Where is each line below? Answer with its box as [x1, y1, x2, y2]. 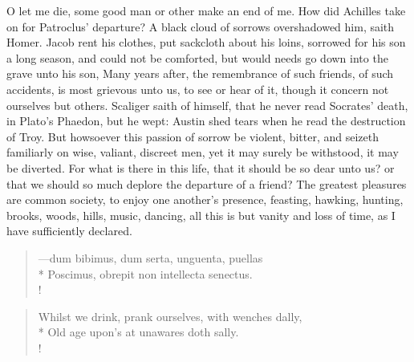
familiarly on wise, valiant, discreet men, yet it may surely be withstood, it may [6, 144, 399, 161]
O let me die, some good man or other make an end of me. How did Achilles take [6, 2, 406, 18]
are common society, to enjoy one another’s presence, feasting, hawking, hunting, [6, 191, 404, 208]
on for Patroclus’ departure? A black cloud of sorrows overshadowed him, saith [6, 18, 395, 35]
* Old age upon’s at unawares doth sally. [38, 323, 239, 340]
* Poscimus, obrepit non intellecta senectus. [38, 265, 253, 282]
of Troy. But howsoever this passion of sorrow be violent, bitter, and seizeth [6, 128, 379, 144]
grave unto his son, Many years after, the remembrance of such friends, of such [6, 65, 394, 82]
